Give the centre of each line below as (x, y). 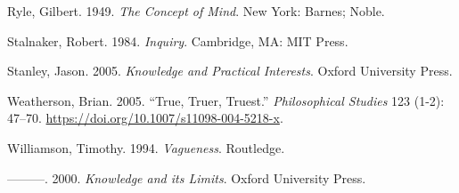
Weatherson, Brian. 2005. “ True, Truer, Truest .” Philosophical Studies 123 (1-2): (226, 100)
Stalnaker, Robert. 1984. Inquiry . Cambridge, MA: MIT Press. (178, 40)
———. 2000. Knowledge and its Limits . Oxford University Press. (187, 177)
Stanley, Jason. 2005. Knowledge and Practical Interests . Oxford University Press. (230, 71)
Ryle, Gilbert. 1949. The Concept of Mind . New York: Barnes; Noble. (196, 11)
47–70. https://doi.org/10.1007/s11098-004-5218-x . (145, 118)
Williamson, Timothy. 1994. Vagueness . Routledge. (146, 147)
